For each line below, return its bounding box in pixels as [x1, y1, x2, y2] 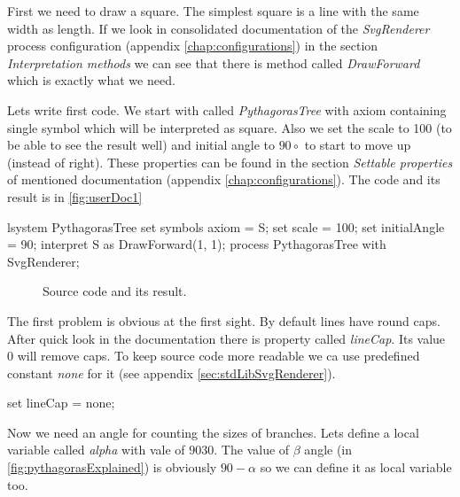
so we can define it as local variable [260, 458, 452, 477]
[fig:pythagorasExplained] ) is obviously [7, 458, 217, 477]
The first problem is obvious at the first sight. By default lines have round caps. [7, 311, 441, 330]
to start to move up [304, 136, 411, 154]
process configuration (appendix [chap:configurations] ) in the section [7, 36, 378, 55]
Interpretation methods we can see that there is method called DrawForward [7, 53, 420, 72]
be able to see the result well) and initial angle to [7, 136, 275, 154]
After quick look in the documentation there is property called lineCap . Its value [7, 329, 446, 347]
